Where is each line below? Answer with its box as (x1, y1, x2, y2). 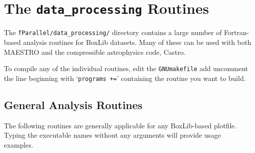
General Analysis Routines (4, 97, 143, 112)
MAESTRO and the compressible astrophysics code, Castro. (4, 46, 186, 57)
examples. (4, 139, 33, 150)
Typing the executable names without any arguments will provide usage (4, 130, 221, 140)
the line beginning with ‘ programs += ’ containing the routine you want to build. (4, 73, 246, 83)
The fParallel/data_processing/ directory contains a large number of (4, 27, 222, 38)
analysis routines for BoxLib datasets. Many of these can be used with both (23, 37, 252, 47)
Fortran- (223, 27, 249, 38)
